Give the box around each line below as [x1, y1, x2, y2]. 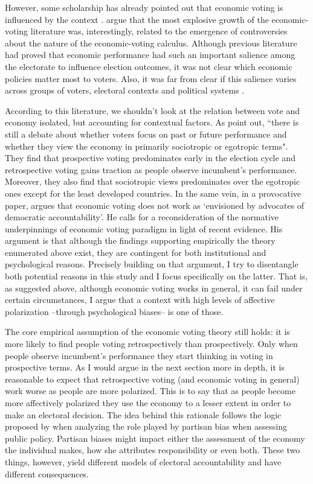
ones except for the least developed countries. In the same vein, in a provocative [5, 186, 301, 199]
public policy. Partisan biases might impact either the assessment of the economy [5, 431, 305, 444]
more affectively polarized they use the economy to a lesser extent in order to [5, 396, 291, 409]
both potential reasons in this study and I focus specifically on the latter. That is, [5, 270, 308, 282]
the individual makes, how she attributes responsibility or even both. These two [5, 444, 300, 456]
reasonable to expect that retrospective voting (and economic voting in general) [5, 372, 300, 385]
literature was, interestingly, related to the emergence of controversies [30, 25, 288, 37]
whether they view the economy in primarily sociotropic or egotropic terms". [5, 139, 288, 152]
